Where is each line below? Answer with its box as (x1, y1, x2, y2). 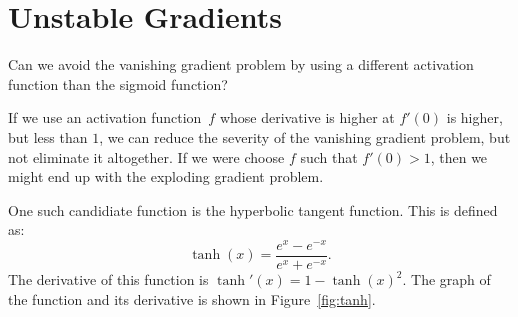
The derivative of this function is (8, 269, 209, 290)
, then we (430, 146, 488, 167)
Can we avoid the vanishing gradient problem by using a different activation (8, 54, 474, 75)
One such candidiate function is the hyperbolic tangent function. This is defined (8, 199, 498, 220)
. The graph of (402, 269, 491, 290)
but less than (8, 126, 88, 147)
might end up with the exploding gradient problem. (8, 166, 324, 187)
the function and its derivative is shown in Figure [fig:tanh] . (8, 288, 376, 309)
